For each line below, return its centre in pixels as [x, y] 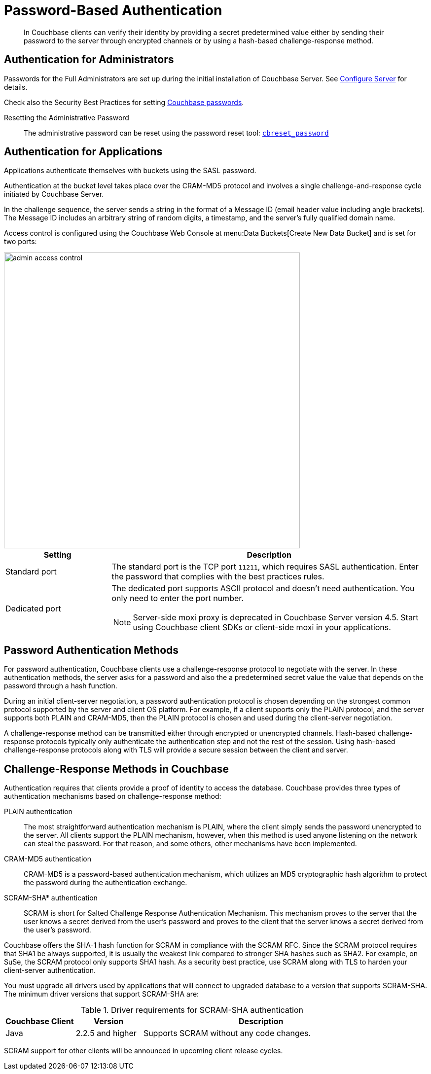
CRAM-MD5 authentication [48, 859]
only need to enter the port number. [178, 598]
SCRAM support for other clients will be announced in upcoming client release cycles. [144, 1051]
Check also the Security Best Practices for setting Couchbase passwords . [124, 102]
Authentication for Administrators [89, 60]
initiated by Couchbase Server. [54, 194]
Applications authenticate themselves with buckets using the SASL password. [130, 171]
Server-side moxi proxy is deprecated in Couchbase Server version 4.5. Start [276, 618]
